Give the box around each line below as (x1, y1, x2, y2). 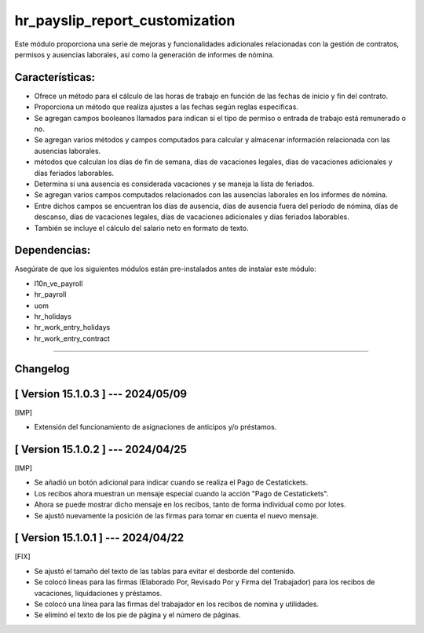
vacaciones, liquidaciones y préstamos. (34, 588, 163, 598)
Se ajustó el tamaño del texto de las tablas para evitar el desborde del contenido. (34, 566, 296, 576)
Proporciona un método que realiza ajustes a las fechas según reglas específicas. (34, 102, 298, 112)
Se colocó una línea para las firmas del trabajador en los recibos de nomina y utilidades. (34, 599, 320, 609)
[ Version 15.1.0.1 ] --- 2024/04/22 (14, 531, 185, 545)
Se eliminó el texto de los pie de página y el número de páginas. (34, 610, 241, 620)
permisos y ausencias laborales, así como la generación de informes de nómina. (14, 49, 275, 59)
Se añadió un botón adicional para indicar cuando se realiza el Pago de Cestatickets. (34, 477, 309, 487)
